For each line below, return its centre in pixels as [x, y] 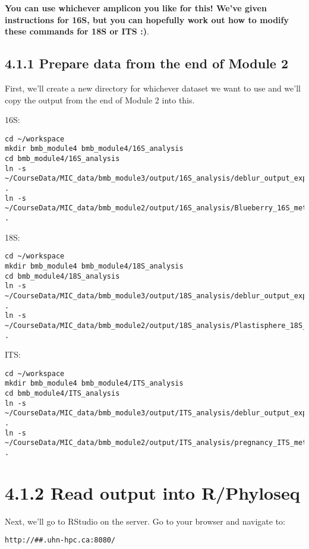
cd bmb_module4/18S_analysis [62, 276]
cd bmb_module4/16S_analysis [62, 159]
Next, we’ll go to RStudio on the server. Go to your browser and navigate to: [145, 521]
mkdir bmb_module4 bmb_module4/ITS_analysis [94, 384]
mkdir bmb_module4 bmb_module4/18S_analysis [94, 266]
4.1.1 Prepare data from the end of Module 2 [147, 63]
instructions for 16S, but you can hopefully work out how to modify [147, 19]
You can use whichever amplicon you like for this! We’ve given [136, 8]
